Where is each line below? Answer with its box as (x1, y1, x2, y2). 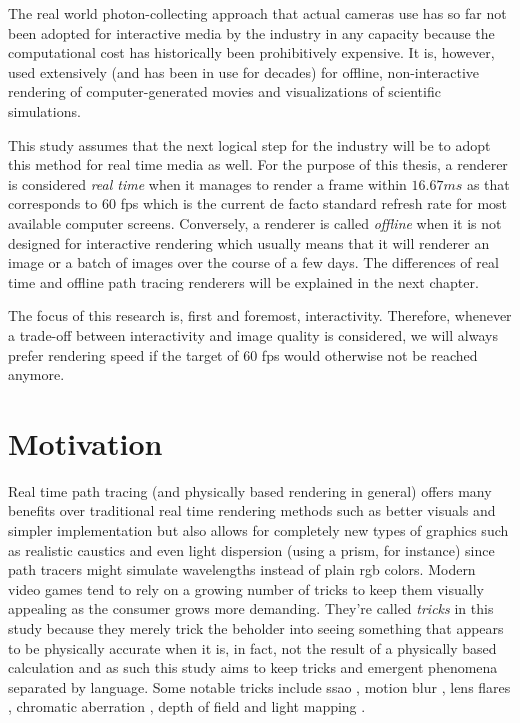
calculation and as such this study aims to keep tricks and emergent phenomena (8, 657, 498, 678)
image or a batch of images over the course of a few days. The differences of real (8, 252, 499, 273)
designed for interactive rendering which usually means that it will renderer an (8, 232, 490, 253)
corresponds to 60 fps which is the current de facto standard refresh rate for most (8, 193, 508, 214)
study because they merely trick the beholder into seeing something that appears (8, 617, 504, 638)
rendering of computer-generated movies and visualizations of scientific (8, 81, 441, 102)
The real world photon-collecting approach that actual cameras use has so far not (8, 3, 507, 23)
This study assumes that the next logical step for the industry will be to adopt (8, 134, 491, 155)
